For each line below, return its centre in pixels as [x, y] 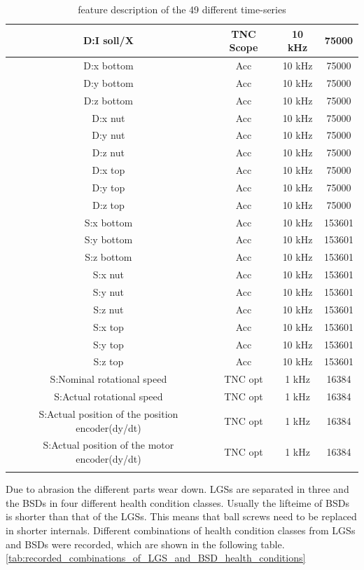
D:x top [108, 170]
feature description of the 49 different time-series [182, 9]
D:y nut [108, 135]
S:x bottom [108, 222]
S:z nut [108, 309]
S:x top [108, 326]
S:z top [108, 361]
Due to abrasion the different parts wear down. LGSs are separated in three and [177, 489]
